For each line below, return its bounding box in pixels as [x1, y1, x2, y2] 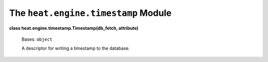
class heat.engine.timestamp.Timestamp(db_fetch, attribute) [9, 25, 139, 31]
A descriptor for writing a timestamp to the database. [21, 45, 130, 52]
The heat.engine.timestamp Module [9, 7, 172, 18]
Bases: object [21, 36, 53, 42]
